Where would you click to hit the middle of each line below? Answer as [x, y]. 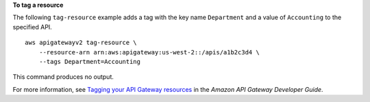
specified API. [33, 27]
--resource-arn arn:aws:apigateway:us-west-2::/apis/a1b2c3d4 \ [149, 52]
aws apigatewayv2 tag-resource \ [81, 43]
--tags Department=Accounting [89, 62]
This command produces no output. [63, 77]
